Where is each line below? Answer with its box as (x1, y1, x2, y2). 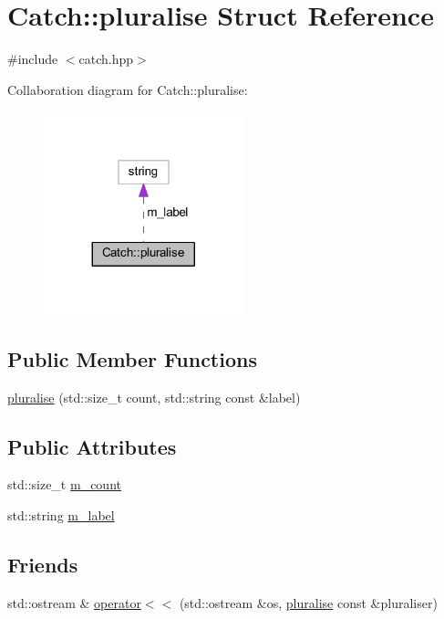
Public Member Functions (7, 344, 257, 372)
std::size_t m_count (7, 475, 121, 494)
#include (7, 49, 58, 68)
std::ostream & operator (7, 593, 141, 612)
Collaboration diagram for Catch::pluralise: (7, 79, 248, 99)
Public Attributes (7, 432, 177, 460)
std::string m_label (7, 505, 115, 524)
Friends (7, 550, 78, 578)
